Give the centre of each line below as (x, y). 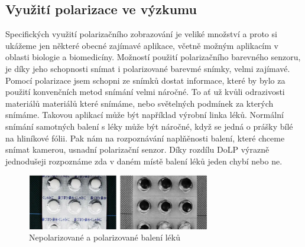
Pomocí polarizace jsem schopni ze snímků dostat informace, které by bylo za (145, 80)
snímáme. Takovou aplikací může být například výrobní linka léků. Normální (145, 115)
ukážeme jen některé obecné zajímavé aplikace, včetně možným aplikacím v (142, 45)
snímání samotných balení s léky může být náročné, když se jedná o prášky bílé (149, 126)
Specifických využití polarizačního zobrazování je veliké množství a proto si (141, 34)
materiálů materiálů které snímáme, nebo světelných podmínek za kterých (139, 103)
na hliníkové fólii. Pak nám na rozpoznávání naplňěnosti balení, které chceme (145, 138)
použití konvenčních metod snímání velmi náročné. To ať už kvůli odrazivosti (145, 92)
